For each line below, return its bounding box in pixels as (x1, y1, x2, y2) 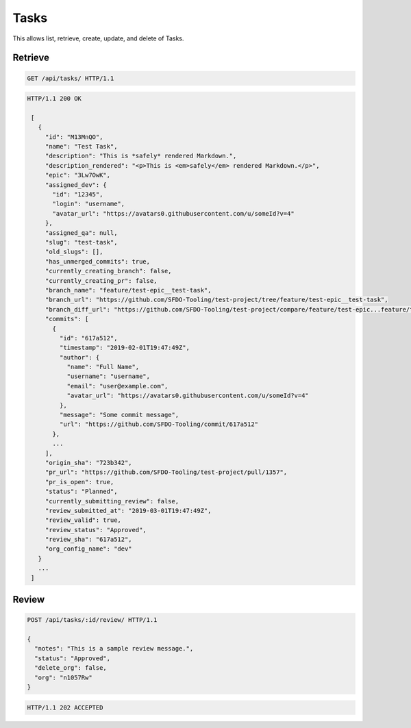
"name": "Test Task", (45, 142, 118, 151)
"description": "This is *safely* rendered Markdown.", (45, 152, 237, 160)
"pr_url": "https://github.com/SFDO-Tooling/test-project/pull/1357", (45, 468, 288, 476)
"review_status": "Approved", (45, 526, 147, 534)
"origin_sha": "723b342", (45, 459, 133, 466)
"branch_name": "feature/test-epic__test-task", (45, 286, 212, 294)
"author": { (59, 353, 100, 361)
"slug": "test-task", (45, 238, 118, 246)
